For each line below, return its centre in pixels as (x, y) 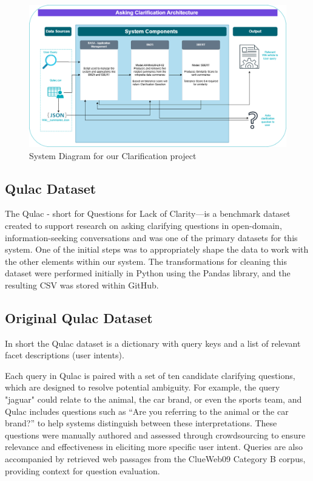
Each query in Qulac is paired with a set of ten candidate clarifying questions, (150, 375)
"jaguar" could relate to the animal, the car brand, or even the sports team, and (153, 399)
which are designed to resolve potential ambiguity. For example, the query (143, 387)
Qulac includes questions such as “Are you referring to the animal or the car (147, 411)
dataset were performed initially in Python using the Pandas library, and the (148, 273)
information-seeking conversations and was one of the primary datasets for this (151, 237)
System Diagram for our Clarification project (113, 155)
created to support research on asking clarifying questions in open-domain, (143, 225)
